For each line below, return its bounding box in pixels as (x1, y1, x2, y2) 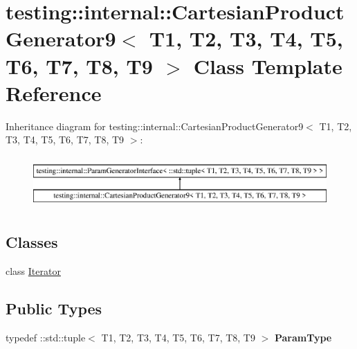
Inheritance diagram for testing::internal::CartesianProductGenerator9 (6, 118, 304, 133)
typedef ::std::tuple (6, 330, 86, 345)
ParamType (274, 330, 332, 345)
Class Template (193, 51, 342, 80)
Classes (6, 231, 58, 253)
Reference (6, 78, 102, 107)
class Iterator (6, 264, 61, 278)
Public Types (6, 298, 102, 319)
